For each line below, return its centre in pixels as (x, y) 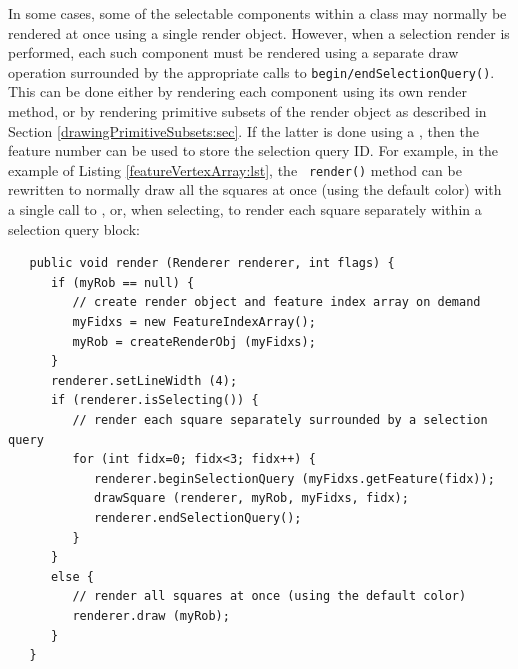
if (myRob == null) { (122, 282)
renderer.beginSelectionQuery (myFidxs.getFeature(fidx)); (294, 478)
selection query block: (74, 228)
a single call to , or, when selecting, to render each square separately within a (245, 209)
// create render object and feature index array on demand (276, 302)
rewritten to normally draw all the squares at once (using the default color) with (255, 189)
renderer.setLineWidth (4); (144, 380)
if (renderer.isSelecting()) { (154, 400)
